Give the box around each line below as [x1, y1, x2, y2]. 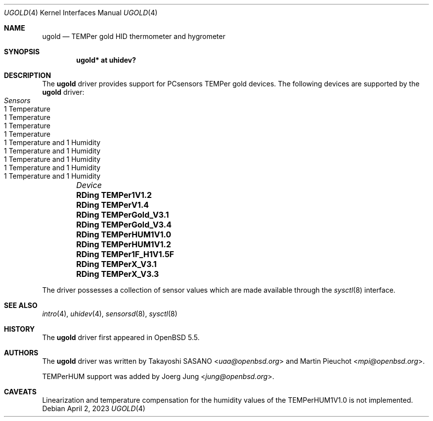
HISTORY [4, 325, 35, 333]
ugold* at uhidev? [76, 56, 136, 64]
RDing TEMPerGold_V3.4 [76, 220, 172, 230]
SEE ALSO [4, 301, 38, 309]
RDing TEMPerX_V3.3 [76, 269, 159, 279]
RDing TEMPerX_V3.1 [76, 259, 157, 269]
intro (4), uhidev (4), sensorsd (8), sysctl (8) [42, 309, 177, 318]
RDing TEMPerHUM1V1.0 [76, 230, 172, 239]
